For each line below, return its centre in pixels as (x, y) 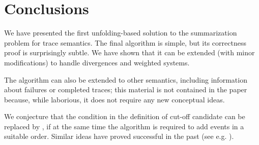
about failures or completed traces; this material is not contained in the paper (126, 89)
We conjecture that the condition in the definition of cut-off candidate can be (125, 116)
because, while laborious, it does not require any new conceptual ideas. (114, 99)
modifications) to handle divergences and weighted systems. (97, 62)
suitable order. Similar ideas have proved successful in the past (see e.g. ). (119, 136)
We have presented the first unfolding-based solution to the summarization (121, 33)
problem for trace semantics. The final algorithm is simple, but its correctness (125, 42)
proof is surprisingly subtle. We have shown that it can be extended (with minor (129, 52)
